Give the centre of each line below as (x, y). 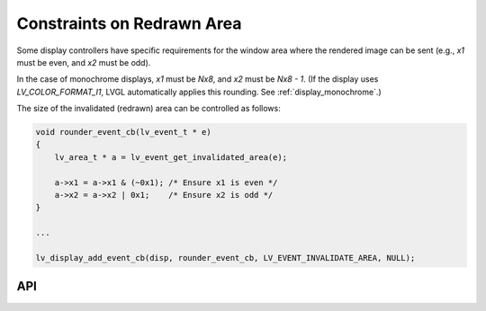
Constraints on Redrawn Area (129, 23)
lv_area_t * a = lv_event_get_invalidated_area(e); (171, 157)
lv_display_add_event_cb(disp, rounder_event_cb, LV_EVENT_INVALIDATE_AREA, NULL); (225, 258)
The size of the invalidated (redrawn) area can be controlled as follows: (148, 109)
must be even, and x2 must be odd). (84, 62)
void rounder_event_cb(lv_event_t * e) (123, 132)
